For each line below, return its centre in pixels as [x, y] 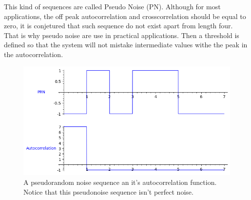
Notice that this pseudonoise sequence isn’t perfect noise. [108, 191]
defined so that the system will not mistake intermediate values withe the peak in [126, 45]
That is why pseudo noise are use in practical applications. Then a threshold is [122, 35]
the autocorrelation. [34, 54]
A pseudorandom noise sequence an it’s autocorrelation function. [120, 182]
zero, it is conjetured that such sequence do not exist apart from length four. [118, 26]
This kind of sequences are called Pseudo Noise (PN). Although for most [112, 6]
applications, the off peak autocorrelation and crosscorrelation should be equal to [125, 16]
